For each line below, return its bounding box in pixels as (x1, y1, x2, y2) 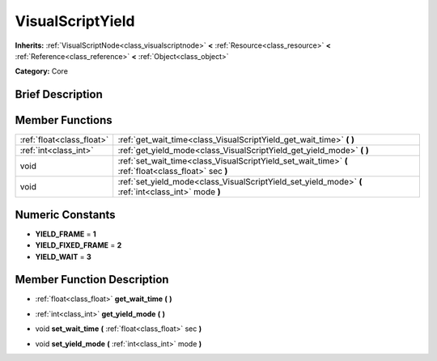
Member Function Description (15, 273, 169, 287)
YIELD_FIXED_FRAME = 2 (35, 240, 122, 250)
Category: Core (15, 66, 69, 76)
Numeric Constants (15, 207, 117, 222)
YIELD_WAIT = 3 (35, 252, 92, 261)
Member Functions (15, 113, 112, 127)
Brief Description (15, 87, 103, 101)
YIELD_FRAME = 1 (35, 229, 96, 239)
